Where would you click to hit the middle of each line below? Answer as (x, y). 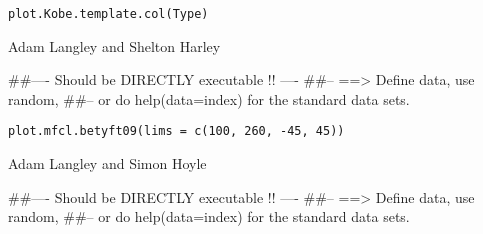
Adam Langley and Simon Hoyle (107, 163)
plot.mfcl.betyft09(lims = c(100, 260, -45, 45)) (176, 131)
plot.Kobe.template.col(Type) (108, 14)
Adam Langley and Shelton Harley (114, 45)
